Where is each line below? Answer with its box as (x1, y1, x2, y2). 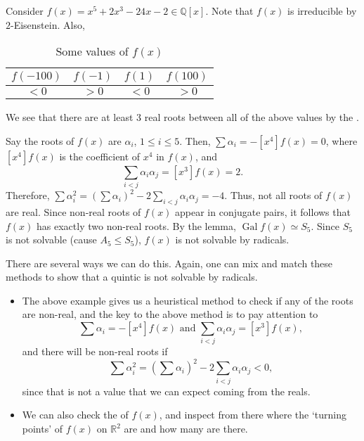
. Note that (205, 4, 254, 18)
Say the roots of (6, 133, 74, 148)
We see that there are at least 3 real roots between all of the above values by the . (6, 110, 359, 124)
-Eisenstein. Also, (11, 17, 85, 32)
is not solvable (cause (6, 232, 97, 247)
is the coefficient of (59, 148, 141, 163)
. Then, (179, 133, 211, 148)
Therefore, (6, 188, 50, 203)
